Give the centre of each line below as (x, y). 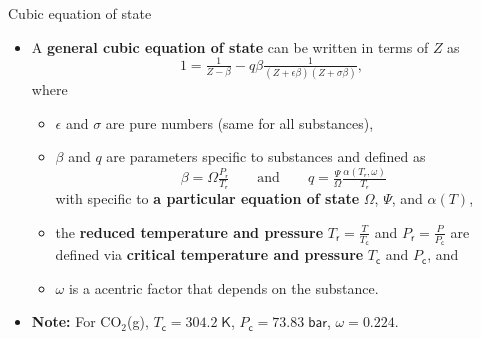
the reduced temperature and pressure (189, 231)
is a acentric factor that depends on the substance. (223, 287)
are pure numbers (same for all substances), (239, 122)
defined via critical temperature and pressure (209, 254)
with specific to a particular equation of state (207, 198)
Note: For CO (76, 321)
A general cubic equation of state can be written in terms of (230, 46)
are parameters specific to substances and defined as (266, 156)
